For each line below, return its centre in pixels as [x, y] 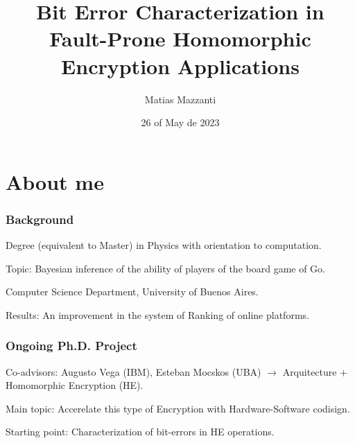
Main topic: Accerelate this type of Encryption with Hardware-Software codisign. [178, 408]
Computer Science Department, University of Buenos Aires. [132, 292]
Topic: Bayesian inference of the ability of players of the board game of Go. [166, 268]
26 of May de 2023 [180, 122]
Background [40, 219]
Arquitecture [310, 371]
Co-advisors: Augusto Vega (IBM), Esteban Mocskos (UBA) [133, 371]
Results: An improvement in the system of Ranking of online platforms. [157, 314]
